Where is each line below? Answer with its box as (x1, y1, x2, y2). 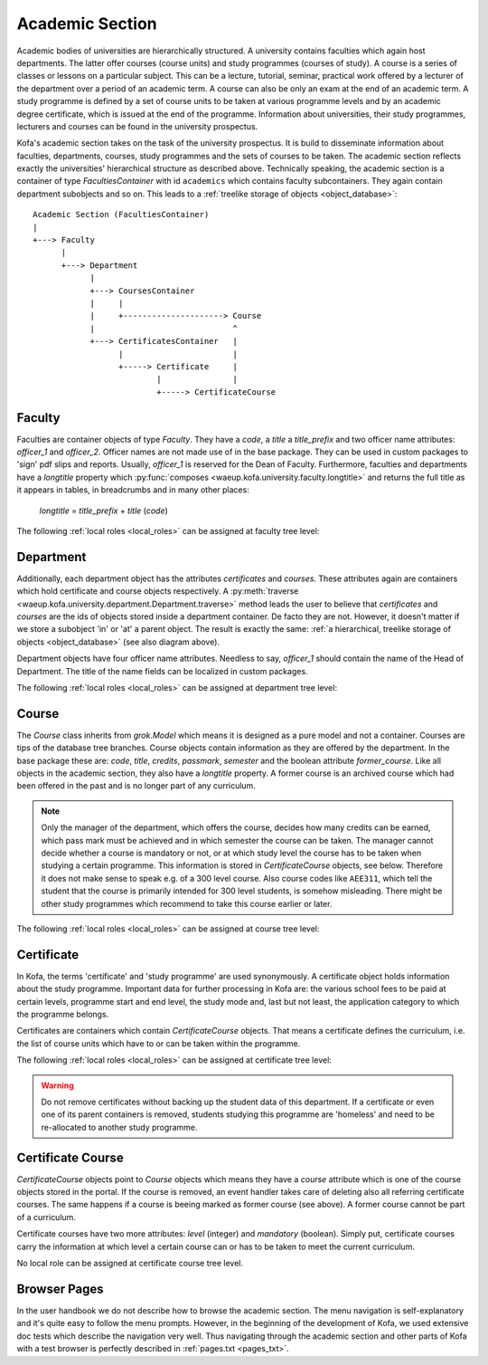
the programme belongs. (16, 1009, 109, 1020)
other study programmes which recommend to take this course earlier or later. (41, 898, 333, 909)
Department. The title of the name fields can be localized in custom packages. (16, 665, 308, 676)
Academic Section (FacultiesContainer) (33, 209, 210, 220)
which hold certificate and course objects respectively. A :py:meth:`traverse (16, 586, 299, 597)
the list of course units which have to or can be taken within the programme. (16, 1037, 301, 1049)
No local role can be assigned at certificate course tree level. (16, 1258, 244, 1269)
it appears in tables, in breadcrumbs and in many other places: (16, 484, 250, 495)
